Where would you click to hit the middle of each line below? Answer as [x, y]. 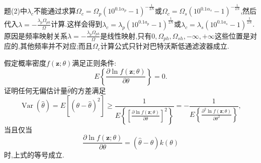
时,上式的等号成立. [34, 154]
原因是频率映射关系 [36, 35]
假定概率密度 [25, 63]
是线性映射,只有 [126, 35]
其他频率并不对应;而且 [56, 46]
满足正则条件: [94, 63]
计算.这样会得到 [77, 24]
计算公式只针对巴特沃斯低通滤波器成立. [165, 46]
